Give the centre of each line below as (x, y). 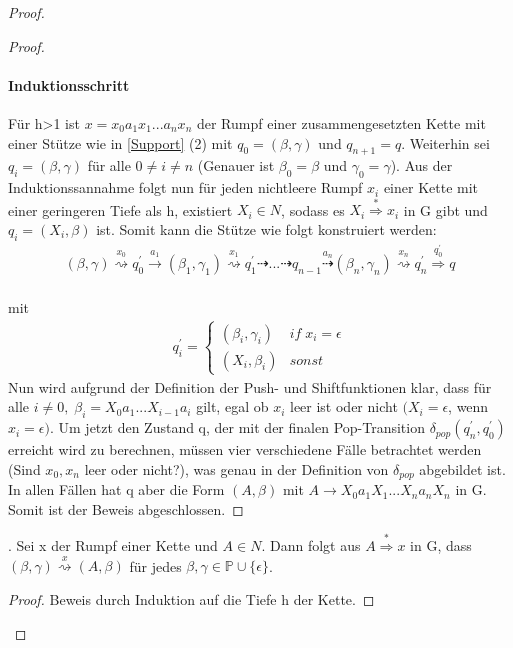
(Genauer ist (236, 165)
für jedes (155, 565)
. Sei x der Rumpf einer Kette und (113, 544)
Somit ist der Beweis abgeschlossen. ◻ (126, 508)
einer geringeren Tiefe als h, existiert (120, 209)
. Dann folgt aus (311, 544)
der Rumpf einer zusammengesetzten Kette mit (341, 122)
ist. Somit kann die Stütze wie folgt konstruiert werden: (266, 228)
